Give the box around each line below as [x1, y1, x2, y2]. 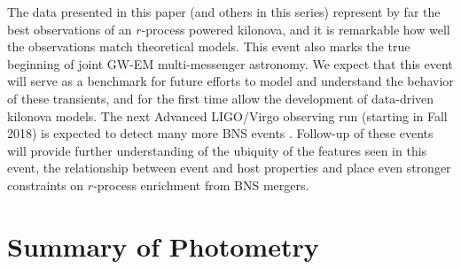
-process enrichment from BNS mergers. [93, 175, 309, 194]
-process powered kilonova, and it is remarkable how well [141, 19, 450, 38]
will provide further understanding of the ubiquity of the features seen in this [7, 141, 427, 159]
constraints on [7, 175, 84, 194]
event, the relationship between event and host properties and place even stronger [7, 158, 451, 177]
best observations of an [7, 19, 132, 38]
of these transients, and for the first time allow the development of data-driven [7, 88, 434, 107]
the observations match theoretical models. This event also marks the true [7, 37, 410, 56]
